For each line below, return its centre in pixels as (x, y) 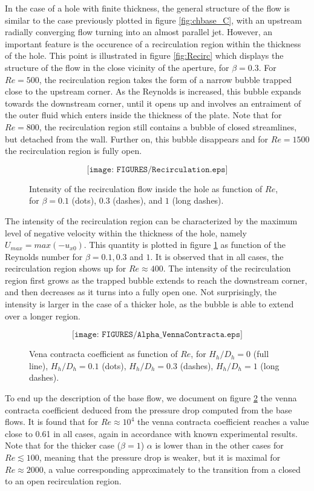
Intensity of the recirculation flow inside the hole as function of (146, 188)
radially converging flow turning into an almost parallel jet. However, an (139, 32)
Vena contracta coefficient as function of (103, 354)
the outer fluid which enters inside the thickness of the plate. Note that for (143, 115)
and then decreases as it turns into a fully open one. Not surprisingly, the (141, 292)
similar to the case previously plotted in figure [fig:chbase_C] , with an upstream (153, 20)
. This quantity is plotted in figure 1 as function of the (185, 245)
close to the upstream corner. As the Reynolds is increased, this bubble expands (153, 91)
